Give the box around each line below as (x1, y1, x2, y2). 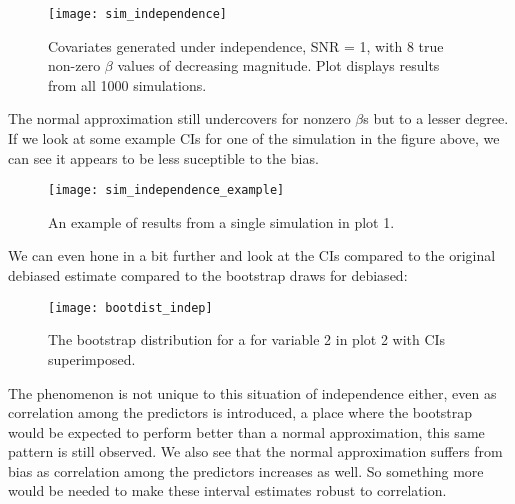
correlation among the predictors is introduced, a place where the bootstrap (8, 402, 473, 423)
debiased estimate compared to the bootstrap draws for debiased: (8, 265, 408, 286)
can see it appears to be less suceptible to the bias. (8, 147, 319, 168)
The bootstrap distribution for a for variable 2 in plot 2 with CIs (48, 329, 446, 350)
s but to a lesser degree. (363, 108, 509, 129)
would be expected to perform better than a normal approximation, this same (8, 421, 485, 442)
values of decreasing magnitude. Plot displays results (117, 55, 440, 76)
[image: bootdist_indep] (48, 300, 213, 315)
